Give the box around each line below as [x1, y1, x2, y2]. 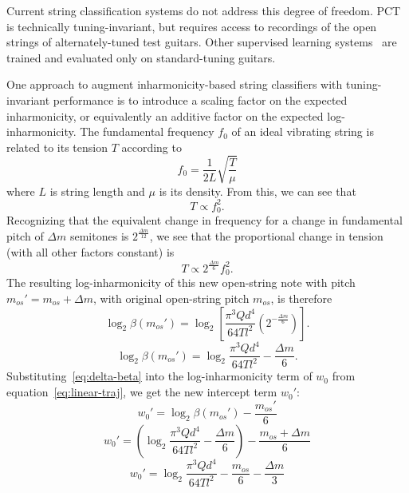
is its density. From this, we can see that [159, 182, 356, 199]
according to [121, 138, 182, 155]
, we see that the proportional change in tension [149, 228, 383, 245]
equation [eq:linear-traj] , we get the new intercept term [6, 384, 277, 400]
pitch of [6, 228, 44, 245]
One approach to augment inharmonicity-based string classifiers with [6, 76, 343, 93]
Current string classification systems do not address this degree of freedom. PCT [6, 2, 401, 18]
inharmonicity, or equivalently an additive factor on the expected [6, 107, 324, 124]
